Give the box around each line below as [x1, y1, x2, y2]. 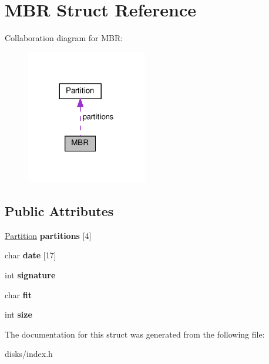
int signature [5, 268, 56, 281]
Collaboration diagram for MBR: [5, 32, 123, 44]
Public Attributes [5, 201, 114, 220]
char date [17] [5, 249, 56, 261]
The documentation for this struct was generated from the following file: [5, 328, 265, 340]
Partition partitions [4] [5, 229, 92, 241]
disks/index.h [5, 348, 53, 360]
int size [5, 308, 32, 321]
